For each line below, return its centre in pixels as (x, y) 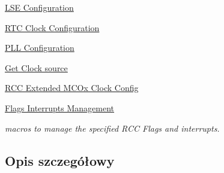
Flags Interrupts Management (60, 107)
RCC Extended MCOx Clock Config (72, 88)
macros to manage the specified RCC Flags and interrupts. (112, 128)
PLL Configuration (40, 48)
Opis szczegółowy (60, 160)
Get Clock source (36, 67)
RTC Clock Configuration (52, 27)
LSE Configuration (39, 7)
